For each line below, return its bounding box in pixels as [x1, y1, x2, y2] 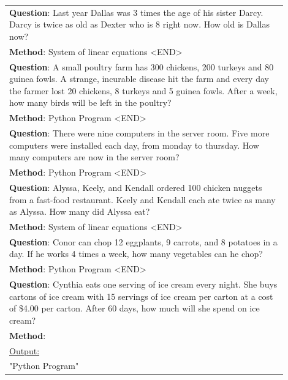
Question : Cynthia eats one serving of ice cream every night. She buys [9, 278, 278, 291]
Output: [9, 344, 40, 357]
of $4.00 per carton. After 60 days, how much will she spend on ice [9, 302, 260, 315]
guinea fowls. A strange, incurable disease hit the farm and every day [9, 72, 269, 85]
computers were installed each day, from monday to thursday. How [9, 138, 259, 151]
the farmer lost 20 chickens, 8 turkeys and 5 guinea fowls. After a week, [9, 84, 278, 97]
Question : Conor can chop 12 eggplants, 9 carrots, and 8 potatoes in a [9, 235, 278, 248]
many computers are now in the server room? [9, 151, 180, 163]
